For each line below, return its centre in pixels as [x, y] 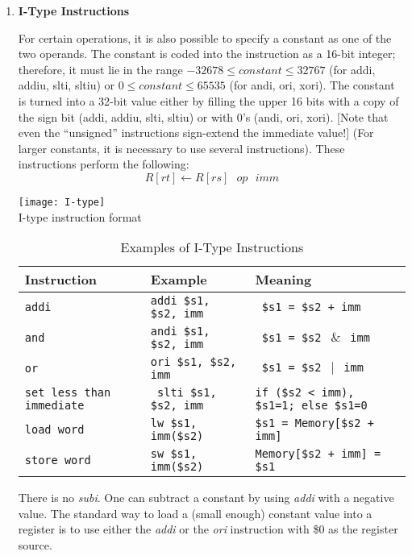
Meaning [283, 280]
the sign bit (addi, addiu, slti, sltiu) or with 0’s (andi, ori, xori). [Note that [203, 116]
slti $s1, [187, 393]
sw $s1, [174, 454]
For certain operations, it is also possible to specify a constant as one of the [205, 37]
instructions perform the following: [104, 164]
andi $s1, [180, 332]
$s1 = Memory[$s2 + [314, 423]
